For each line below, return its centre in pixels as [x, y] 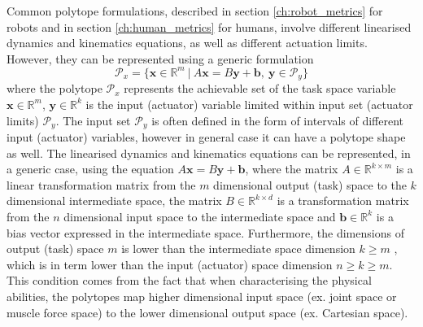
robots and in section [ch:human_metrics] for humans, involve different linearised [209, 26]
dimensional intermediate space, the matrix [114, 201]
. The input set [93, 120]
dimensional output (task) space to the [310, 184]
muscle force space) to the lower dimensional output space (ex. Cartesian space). [207, 312]
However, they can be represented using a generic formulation [160, 58]
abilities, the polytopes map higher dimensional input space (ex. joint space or [202, 296]
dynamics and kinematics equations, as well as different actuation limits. [187, 43]
